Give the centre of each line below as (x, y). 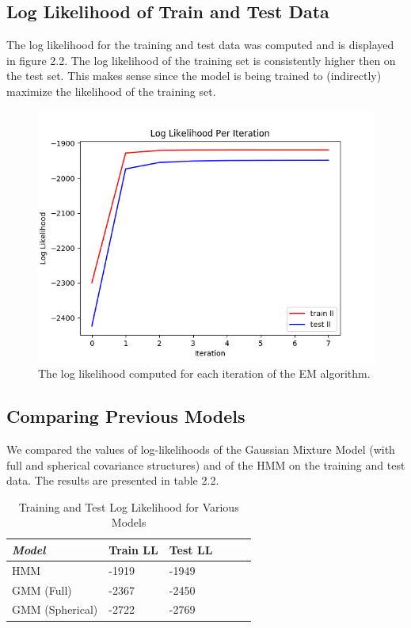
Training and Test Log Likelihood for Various (129, 506)
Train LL (133, 549)
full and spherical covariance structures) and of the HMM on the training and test (206, 464)
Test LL (191, 549)
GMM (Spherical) (55, 609)
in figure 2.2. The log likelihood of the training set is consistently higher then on (201, 60)
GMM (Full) (42, 590)
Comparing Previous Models (126, 416)
